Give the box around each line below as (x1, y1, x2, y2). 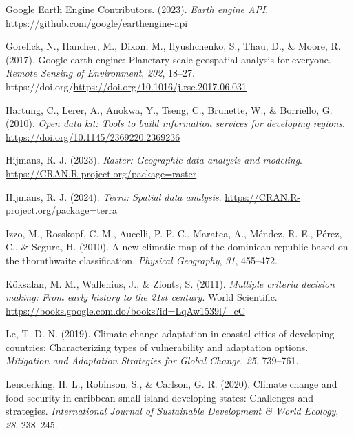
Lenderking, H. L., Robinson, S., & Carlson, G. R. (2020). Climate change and (6, 377, 337, 391)
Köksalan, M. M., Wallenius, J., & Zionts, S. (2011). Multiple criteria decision (6, 276, 335, 290)
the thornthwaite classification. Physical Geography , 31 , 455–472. (6, 252, 278, 267)
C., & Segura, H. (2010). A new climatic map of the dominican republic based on (6, 239, 348, 254)
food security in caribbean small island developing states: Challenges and (6, 390, 314, 404)
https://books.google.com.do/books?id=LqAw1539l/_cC (6, 303, 245, 317)
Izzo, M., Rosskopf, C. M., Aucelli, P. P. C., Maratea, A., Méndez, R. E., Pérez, (6, 226, 342, 240)
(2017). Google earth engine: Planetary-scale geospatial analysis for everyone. (6, 52, 331, 66)
